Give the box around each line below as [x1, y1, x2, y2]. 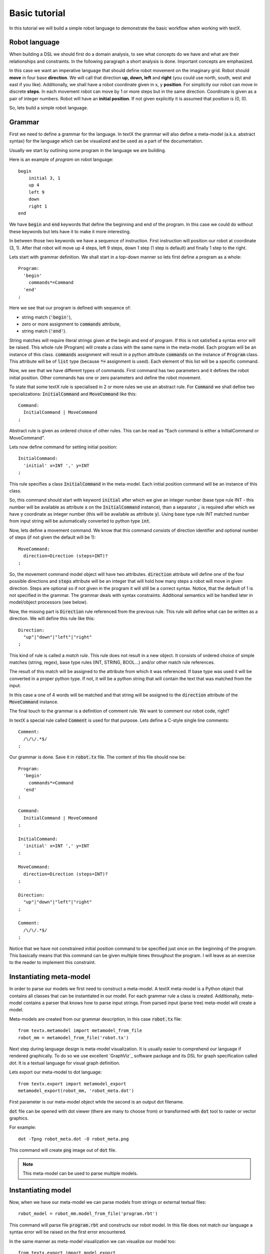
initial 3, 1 [28, 176, 60, 181]
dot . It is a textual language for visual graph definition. [9, 1060, 120, 1066]
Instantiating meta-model [9, 973, 91, 981]
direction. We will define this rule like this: [9, 615, 95, 621]
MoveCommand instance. [9, 699, 58, 705]
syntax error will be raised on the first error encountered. [9, 1229, 127, 1235]
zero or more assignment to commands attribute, [21, 321, 121, 327]
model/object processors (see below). [9, 599, 88, 605]
